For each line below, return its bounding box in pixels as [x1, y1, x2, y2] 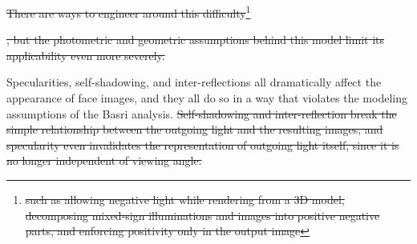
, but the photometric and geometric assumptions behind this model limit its [6, 31, 385, 48]
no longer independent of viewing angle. [6, 152, 202, 169]
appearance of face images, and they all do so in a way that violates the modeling [6, 90, 407, 106]
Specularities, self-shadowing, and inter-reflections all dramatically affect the [6, 74, 382, 90]
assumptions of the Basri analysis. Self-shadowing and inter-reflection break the [6, 105, 397, 122]
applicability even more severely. [6, 46, 165, 63]
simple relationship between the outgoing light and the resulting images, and [6, 121, 383, 138]
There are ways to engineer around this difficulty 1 [6, 2, 251, 21]
